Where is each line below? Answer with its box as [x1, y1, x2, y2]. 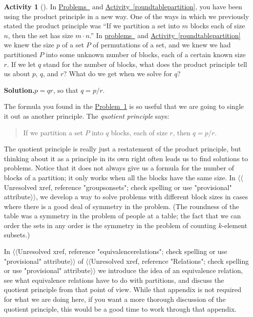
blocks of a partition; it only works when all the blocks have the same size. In [4, 172, 236, 182]
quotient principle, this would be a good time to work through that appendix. [4, 303, 237, 314]
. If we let [7, 59, 36, 69]
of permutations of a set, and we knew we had [93, 40, 231, 50]
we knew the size [4, 40, 54, 50]
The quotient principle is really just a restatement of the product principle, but [4, 144, 241, 154]
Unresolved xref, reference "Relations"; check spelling [91, 255, 249, 266]
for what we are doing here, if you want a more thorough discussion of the [4, 294, 226, 304]
